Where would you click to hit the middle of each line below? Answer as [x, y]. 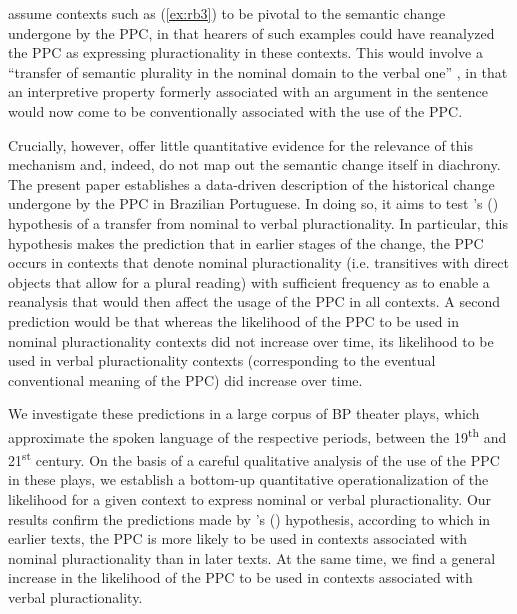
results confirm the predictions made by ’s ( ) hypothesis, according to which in [249, 518]
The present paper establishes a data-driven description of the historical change [251, 183]
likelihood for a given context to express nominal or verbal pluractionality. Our [250, 498]
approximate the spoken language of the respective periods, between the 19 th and [257, 435]
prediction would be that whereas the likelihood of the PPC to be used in [233, 320]
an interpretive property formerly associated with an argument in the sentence [248, 91]
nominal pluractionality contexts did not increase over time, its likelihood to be [251, 340]
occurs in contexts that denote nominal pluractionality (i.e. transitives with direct [258, 262]
